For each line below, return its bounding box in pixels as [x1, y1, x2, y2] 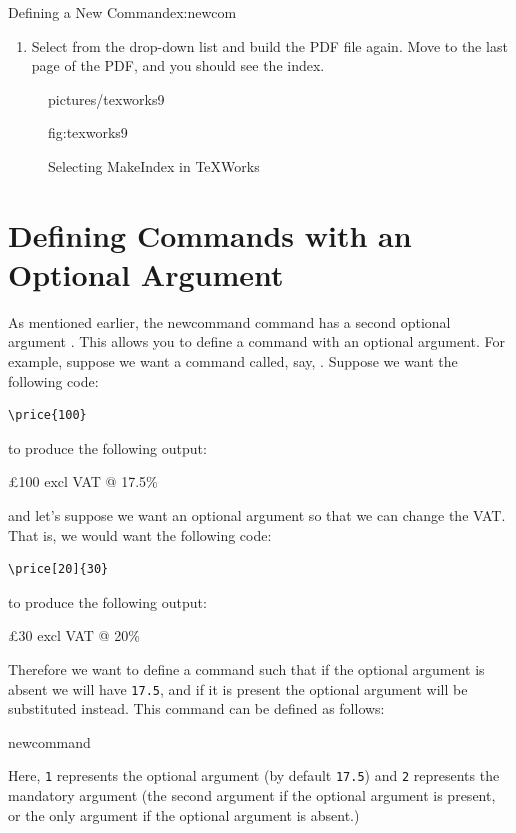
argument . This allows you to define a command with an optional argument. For [8, 331, 506, 352]
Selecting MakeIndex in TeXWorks [48, 155, 260, 176]
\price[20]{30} [8, 562, 109, 577]
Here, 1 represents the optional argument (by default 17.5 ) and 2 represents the [8, 765, 500, 786]
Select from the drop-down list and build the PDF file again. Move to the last [31, 35, 508, 56]
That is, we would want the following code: [8, 524, 272, 545]
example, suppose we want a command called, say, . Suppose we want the [8, 351, 458, 372]
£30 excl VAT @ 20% [8, 625, 140, 646]
